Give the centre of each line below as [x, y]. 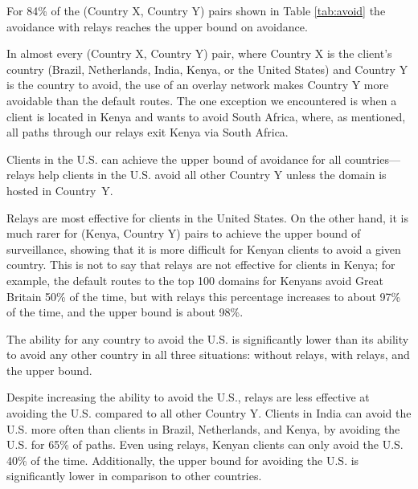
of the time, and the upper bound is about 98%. [125, 312]
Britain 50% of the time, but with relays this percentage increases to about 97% [204, 296]
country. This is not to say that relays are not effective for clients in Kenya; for [201, 265]
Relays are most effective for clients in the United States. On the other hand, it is [207, 217]
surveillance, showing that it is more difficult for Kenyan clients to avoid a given [204, 249]
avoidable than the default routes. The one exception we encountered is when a [202, 100]
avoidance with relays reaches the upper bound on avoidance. [157, 26]
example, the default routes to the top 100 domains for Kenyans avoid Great [195, 280]
